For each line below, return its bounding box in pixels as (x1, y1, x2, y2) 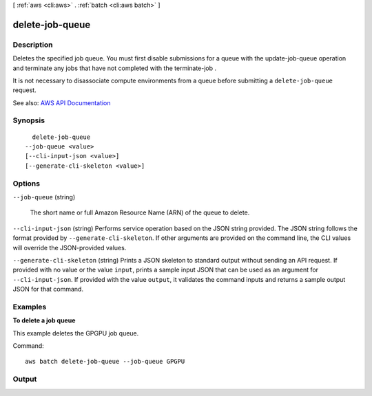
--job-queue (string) (12, 192, 76, 201)
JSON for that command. (12, 285, 84, 294)
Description (12, 40, 53, 49)
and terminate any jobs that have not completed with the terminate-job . (12, 64, 217, 72)
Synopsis (12, 115, 45, 125)
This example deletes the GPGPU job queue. (12, 329, 139, 337)
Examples (12, 302, 47, 311)
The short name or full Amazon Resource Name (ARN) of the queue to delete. (30, 208, 250, 217)
